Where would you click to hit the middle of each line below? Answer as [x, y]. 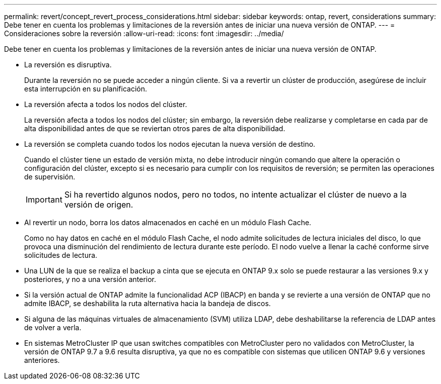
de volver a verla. [53, 327]
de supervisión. [50, 177]
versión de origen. [99, 205]
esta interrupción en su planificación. [86, 89]
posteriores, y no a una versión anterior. [90, 279]
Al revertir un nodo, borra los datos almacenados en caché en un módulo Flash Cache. [168, 222]
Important [44, 200]
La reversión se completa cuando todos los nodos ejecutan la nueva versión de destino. [170, 144]
